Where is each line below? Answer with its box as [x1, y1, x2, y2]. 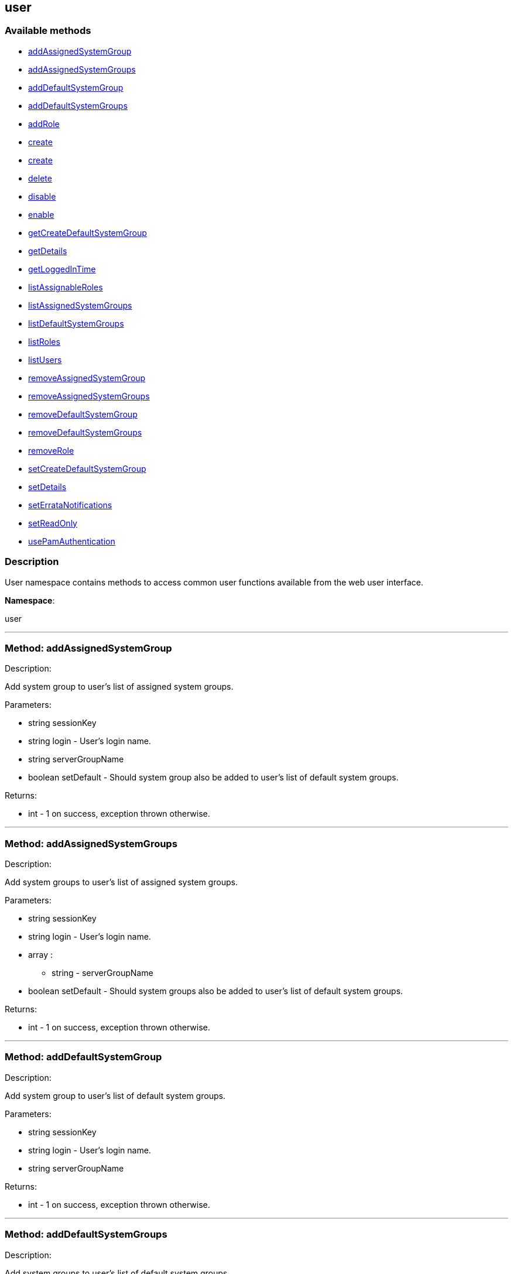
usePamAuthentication [28, 536, 115, 546]
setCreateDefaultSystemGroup [28, 463, 146, 474]
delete [28, 173, 52, 183]
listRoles [28, 336, 60, 347]
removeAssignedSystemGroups [28, 391, 150, 401]
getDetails [28, 245, 67, 256]
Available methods [5, 25, 91, 37]
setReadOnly [28, 518, 77, 528]
